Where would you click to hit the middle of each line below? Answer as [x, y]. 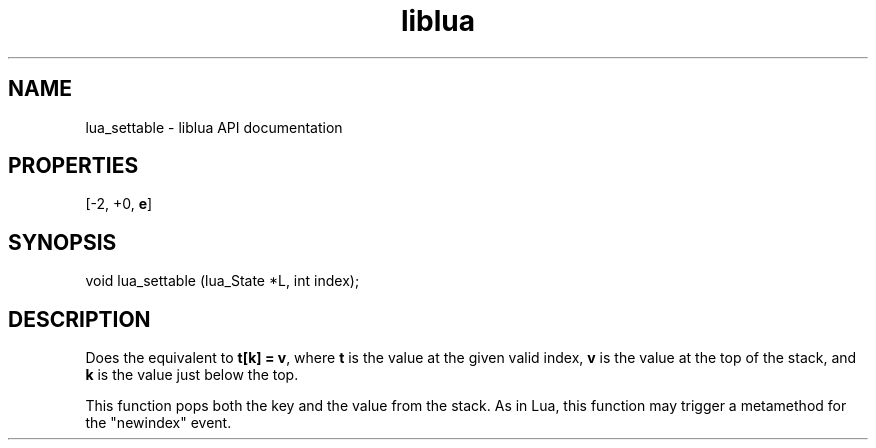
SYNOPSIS [62, 242]
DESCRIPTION [79, 319]
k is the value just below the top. [192, 375]
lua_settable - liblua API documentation [214, 127]
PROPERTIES [73, 166]
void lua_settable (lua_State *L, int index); [222, 281]
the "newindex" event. [158, 423]
